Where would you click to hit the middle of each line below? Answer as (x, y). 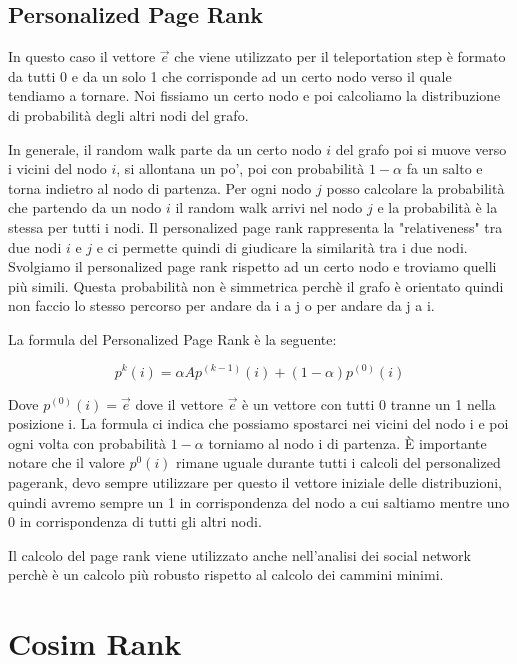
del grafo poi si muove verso (421, 148)
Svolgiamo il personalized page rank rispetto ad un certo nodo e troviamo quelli (252, 266)
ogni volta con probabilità (87, 442)
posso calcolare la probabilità (415, 187)
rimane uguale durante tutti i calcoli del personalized (338, 462)
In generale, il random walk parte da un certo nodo (165, 148)
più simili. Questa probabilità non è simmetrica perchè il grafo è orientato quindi (256, 285)
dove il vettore (179, 403)
